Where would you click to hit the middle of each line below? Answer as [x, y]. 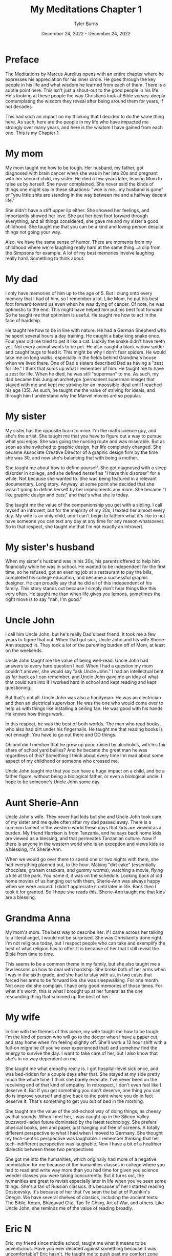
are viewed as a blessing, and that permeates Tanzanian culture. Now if [81, 839]
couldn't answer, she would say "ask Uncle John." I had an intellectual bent [84, 672]
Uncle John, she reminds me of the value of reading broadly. [69, 1208]
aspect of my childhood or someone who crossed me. [62, 761]
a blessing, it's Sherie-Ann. [34, 849]
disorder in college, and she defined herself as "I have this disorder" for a [83, 473]
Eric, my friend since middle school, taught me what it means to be [76, 1243]
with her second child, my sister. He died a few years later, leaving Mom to [84, 178]
